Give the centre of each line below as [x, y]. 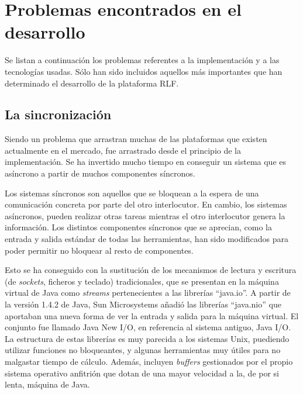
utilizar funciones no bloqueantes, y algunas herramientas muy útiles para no [143, 350]
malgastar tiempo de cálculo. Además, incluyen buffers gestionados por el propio [149, 361]
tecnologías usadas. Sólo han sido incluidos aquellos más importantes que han [144, 71]
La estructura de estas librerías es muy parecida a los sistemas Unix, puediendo [147, 338]
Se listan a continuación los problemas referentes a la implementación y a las [142, 60]
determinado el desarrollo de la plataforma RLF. [92, 83]
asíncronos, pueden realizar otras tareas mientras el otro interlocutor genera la [145, 215]
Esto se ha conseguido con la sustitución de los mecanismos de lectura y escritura [151, 270]
